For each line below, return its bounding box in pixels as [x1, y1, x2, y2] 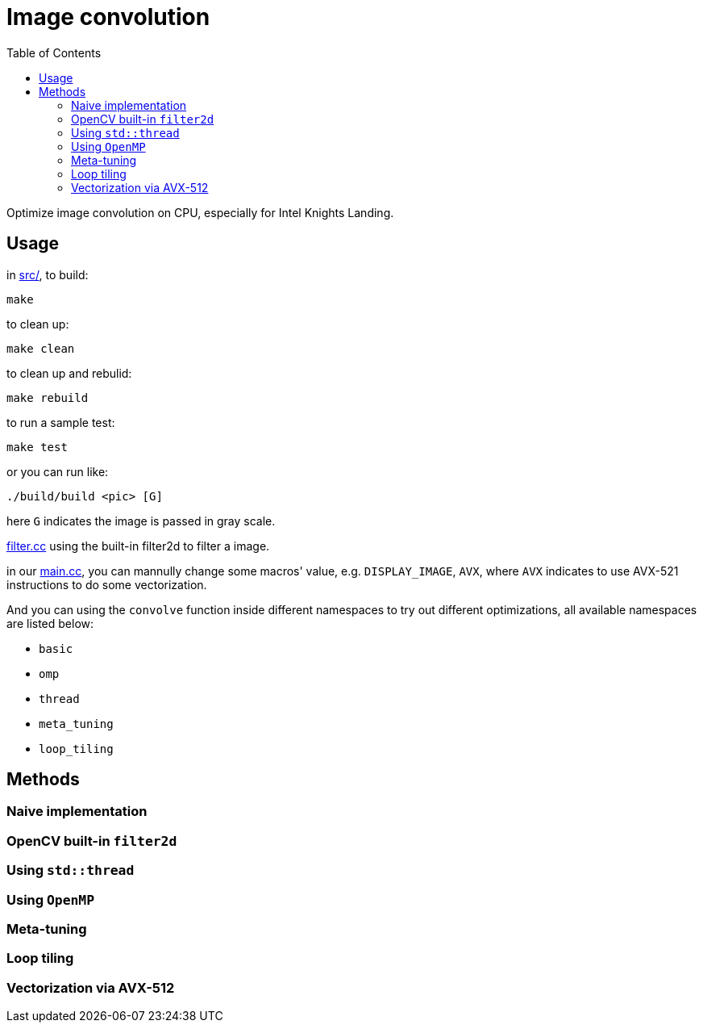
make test [6, 440, 68, 454]
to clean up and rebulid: [6, 366, 132, 380]
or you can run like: [6, 464, 109, 479]
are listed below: [6, 616, 94, 630]
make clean [6, 341, 75, 355]
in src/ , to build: [6, 267, 89, 282]
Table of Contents [6, 45, 102, 60]
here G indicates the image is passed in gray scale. [6, 513, 276, 528]
